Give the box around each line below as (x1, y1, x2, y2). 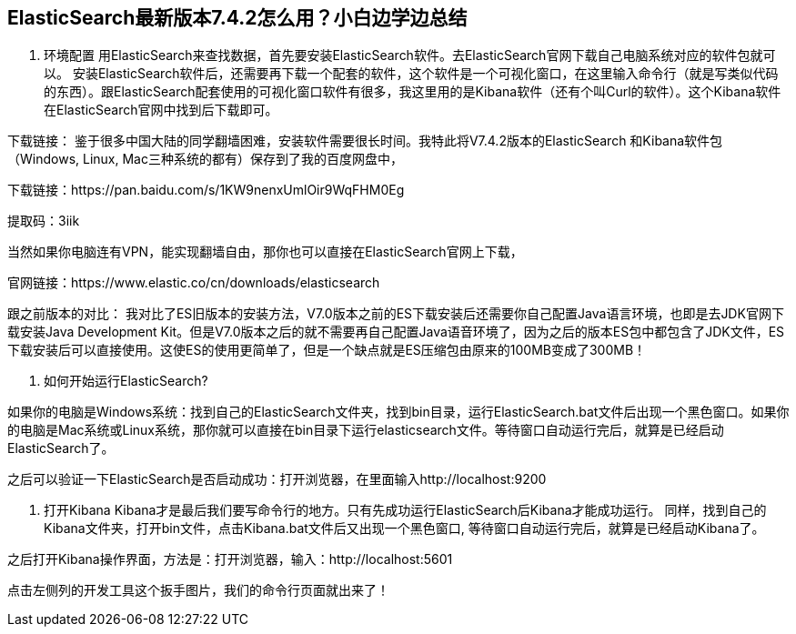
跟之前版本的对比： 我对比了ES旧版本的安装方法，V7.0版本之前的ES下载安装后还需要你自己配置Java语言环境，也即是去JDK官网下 (7, 306, 784, 322)
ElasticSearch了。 (7, 440, 115, 457)
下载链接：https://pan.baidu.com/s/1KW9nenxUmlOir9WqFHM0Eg (7, 182, 405, 198)
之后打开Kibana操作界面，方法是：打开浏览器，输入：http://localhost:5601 (7, 551, 453, 568)
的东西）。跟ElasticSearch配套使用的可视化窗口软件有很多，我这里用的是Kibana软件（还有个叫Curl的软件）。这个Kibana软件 (44, 84, 781, 100)
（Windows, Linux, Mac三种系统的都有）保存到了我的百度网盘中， (7, 151, 403, 167)
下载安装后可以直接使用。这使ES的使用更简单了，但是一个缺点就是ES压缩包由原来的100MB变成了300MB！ (7, 342, 647, 358)
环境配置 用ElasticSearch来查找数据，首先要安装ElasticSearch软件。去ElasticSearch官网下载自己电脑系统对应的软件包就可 (44, 47, 776, 64)
